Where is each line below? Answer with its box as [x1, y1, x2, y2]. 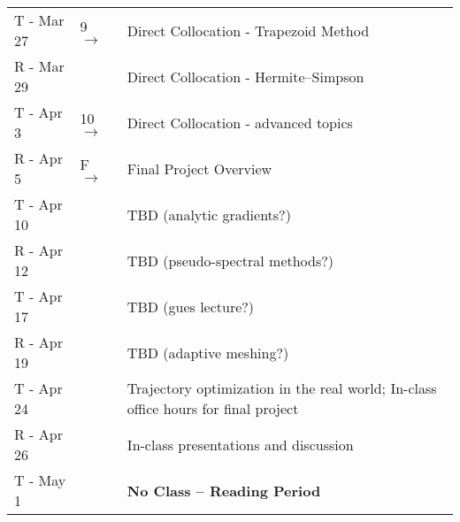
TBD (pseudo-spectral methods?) [126, 249, 334, 271]
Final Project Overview [126, 157, 272, 179]
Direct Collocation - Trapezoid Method [126, 19, 370, 41]
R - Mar [14, 56, 65, 76]
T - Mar [14, 10, 65, 30]
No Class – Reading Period [126, 480, 321, 501]
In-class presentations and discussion [126, 434, 354, 455]
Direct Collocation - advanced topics [126, 111, 353, 133]
